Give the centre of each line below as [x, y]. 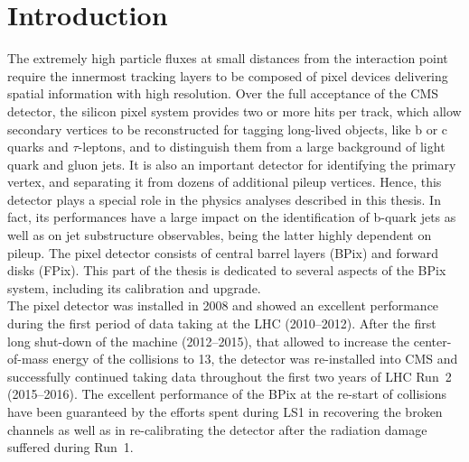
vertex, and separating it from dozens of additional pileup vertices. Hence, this [225, 182]
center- [432, 341]
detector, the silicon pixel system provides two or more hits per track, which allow [234, 111]
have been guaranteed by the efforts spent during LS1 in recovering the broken [225, 411]
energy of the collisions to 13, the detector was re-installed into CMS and [255, 359]
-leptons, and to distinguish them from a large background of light [262, 147]
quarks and [38, 147]
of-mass [28, 359]
